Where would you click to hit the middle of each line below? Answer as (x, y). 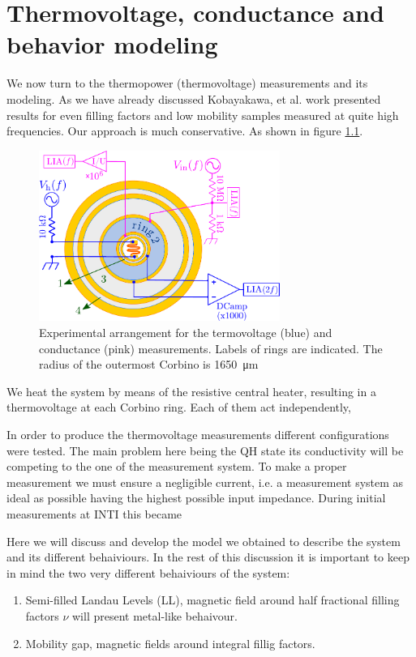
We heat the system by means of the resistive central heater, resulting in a (191, 391)
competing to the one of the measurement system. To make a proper (177, 466)
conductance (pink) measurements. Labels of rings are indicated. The (211, 348)
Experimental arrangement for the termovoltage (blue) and (186, 333)
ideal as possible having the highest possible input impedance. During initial (196, 498)
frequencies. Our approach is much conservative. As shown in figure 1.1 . (185, 131)
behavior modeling (112, 44)
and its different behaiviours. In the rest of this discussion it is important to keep (208, 557)
